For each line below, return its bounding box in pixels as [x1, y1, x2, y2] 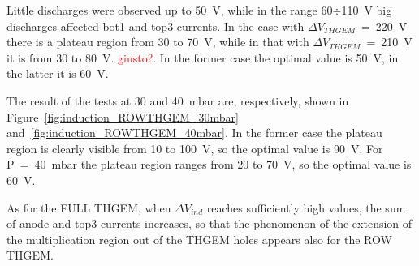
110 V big [341, 2, 392, 18]
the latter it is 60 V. [6, 65, 109, 82]
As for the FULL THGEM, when [6, 199, 171, 216]
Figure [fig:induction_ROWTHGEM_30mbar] [6, 108, 239, 125]
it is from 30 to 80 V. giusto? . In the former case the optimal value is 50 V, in [6, 49, 399, 66]
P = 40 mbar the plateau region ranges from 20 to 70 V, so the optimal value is [6, 156, 412, 173]
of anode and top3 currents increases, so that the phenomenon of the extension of [6, 215, 413, 232]
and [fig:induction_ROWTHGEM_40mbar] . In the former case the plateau [6, 124, 382, 141]
